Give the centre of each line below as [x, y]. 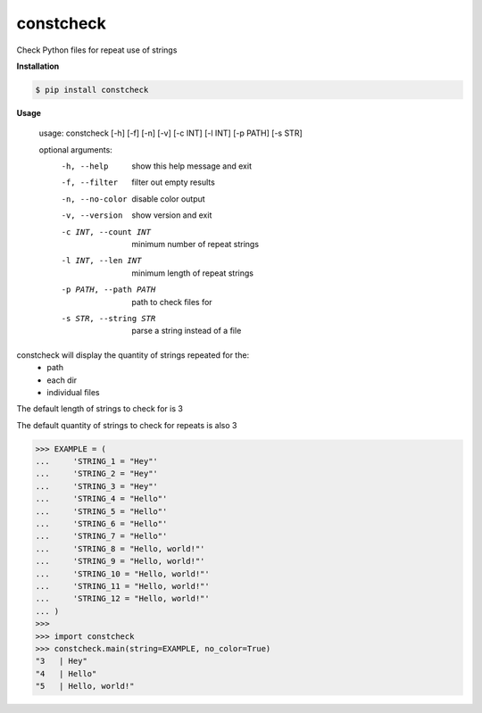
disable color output [168, 199]
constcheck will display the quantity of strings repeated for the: [133, 355]
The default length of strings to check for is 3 [100, 409]
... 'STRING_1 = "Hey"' [96, 461]
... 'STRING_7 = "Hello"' [101, 536]
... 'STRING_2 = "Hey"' [96, 474]
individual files [73, 392]
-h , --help [85, 166]
